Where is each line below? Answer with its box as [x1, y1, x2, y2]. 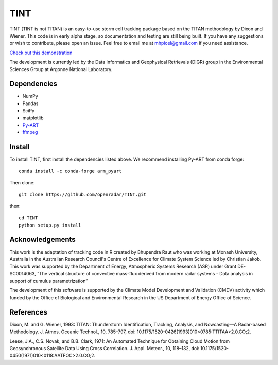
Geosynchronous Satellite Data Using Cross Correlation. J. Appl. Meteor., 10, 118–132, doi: [9, 345, 199, 351]
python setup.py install [19, 222, 81, 228]
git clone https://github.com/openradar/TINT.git [19, 192, 147, 198]
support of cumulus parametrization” [9, 278, 88, 284]
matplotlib [22, 115, 44, 121]
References [9, 308, 47, 317]
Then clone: [9, 180, 35, 186]
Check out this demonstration [9, 49, 73, 56]
